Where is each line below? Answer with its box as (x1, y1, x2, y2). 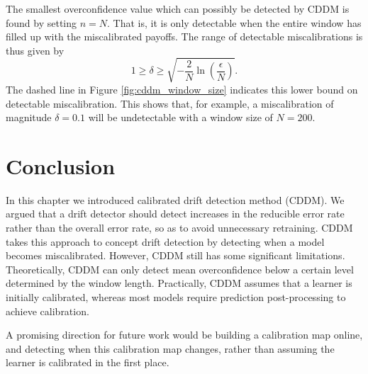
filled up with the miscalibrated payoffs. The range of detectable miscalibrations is (6, 29, 363, 44)
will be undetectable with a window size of (88, 110, 273, 125)
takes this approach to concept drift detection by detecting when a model (6, 234, 325, 249)
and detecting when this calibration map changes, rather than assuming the (6, 341, 335, 356)
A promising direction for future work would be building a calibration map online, (6, 327, 363, 342)
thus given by (6, 42, 65, 57)
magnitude (6, 110, 52, 125)
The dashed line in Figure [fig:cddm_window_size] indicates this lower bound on (6, 81, 358, 96)
